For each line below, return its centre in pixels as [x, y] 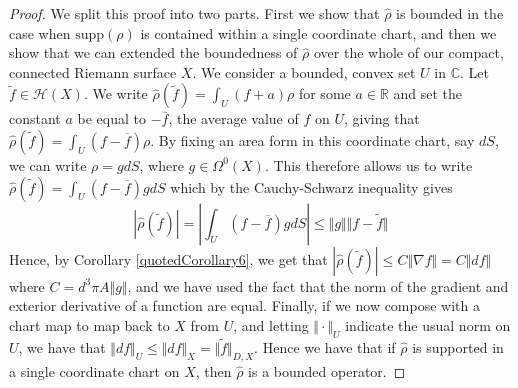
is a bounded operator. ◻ [327, 370]
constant [35, 118]
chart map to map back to [89, 324]
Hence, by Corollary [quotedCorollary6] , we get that [168, 258]
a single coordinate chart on [94, 370]
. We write [115, 93]
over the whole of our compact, [408, 52]
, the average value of [233, 118]
